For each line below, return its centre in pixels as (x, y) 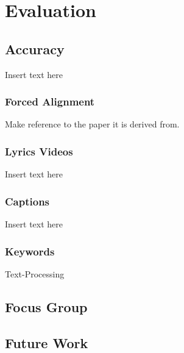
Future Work (47, 342)
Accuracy (35, 48)
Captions (27, 201)
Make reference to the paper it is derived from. (92, 124)
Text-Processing (35, 273)
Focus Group (46, 306)
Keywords (30, 251)
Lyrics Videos (39, 151)
